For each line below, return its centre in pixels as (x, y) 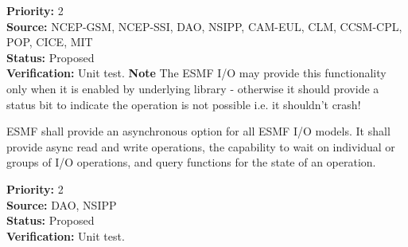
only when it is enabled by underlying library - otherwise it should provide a (193, 88)
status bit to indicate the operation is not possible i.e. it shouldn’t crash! (184, 104)
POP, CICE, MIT (50, 42)
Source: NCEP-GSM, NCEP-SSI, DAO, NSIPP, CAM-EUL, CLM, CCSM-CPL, (204, 26)
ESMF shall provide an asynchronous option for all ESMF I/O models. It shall (198, 131)
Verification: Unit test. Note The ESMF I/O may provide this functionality (196, 73)
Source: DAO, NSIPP (62, 204)
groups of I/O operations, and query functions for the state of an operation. (191, 162)
